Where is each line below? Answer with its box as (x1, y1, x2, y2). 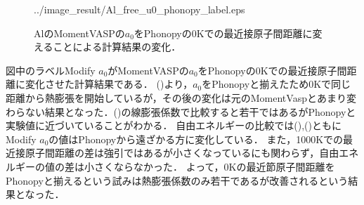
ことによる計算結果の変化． (53, 39, 181, 54)
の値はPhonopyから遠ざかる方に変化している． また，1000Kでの (48, 131, 344, 146)
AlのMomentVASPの (34, 25, 125, 40)
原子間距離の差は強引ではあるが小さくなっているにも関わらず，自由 (25, 145, 339, 160)
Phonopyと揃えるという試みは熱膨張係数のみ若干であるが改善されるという (6, 173, 349, 187)
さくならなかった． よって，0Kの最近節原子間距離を (93, 159, 335, 173)
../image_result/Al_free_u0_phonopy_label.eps (34, 2, 245, 16)
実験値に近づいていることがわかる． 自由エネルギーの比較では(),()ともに (6, 118, 342, 133)
